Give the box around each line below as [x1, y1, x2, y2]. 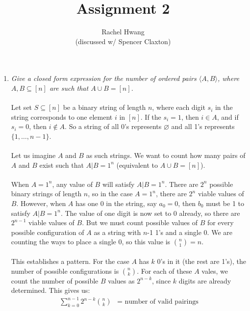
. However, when [16, 198, 66, 208]
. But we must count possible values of [82, 217, 198, 228]
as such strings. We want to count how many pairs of [86, 150, 246, 160]
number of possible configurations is [11, 265, 119, 276]
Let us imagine [11, 150, 56, 160]
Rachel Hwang [101, 26, 145, 37]
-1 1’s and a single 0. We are [147, 227, 232, 237]
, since [152, 275, 171, 285]
